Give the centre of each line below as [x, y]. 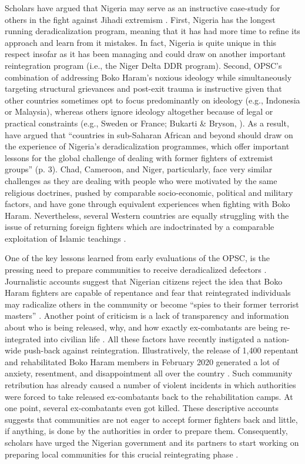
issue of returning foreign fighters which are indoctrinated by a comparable [140, 227]
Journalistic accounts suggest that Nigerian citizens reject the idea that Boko [144, 281]
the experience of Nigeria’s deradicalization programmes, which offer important [147, 146]
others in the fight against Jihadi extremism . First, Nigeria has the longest [140, 19]
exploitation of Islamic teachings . [66, 238]
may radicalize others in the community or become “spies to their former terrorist [152, 304]
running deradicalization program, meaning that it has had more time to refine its [152, 31]
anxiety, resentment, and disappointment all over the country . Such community [149, 373]
